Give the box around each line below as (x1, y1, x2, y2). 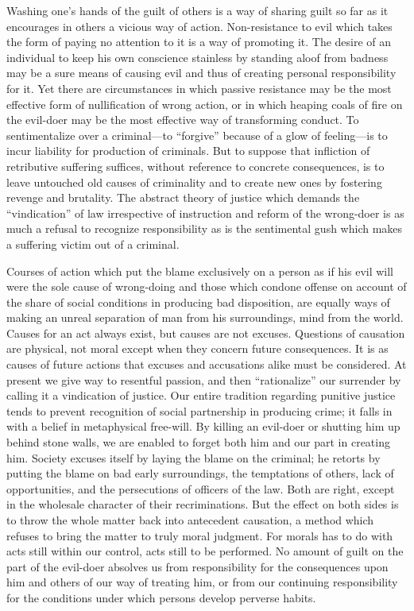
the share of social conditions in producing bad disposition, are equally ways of (6, 293, 390, 310)
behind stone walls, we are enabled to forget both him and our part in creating (6, 434, 390, 451)
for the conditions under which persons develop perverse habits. (6, 589, 316, 605)
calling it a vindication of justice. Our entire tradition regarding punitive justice (6, 387, 396, 404)
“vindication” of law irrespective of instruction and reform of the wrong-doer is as (6, 204, 404, 221)
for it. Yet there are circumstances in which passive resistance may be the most (6, 79, 392, 96)
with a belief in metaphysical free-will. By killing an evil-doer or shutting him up (6, 418, 400, 435)
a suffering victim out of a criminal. (6, 235, 180, 252)
